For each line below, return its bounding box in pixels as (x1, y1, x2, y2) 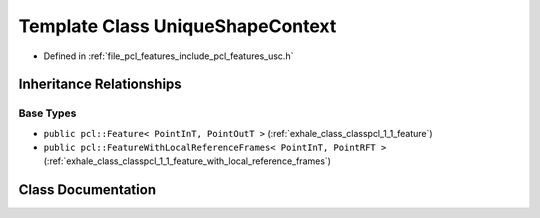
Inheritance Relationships (18, 76, 182, 93)
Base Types (18, 106, 77, 120)
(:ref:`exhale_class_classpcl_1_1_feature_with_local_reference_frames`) (43, 155, 332, 167)
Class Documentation (18, 181, 157, 199)
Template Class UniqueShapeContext (18, 15, 337, 37)
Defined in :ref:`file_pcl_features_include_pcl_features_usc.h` (43, 50, 294, 62)
